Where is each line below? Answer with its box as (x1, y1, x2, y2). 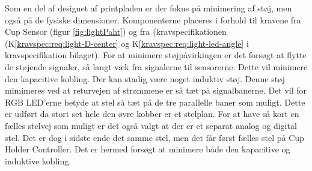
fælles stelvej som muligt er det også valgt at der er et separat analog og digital (5, 119, 297, 131)
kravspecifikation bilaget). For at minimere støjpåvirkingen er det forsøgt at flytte (5, 49, 307, 61)
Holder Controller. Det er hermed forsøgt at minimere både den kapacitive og (5, 143, 290, 155)
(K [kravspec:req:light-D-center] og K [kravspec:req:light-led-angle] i (5, 37, 249, 49)
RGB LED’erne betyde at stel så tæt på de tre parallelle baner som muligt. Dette (5, 95, 305, 108)
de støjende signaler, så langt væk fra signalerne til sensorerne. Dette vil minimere (5, 60, 308, 73)
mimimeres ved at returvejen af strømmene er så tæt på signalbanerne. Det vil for (5, 84, 307, 97)
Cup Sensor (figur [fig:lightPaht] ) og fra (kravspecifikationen (5, 25, 227, 38)
